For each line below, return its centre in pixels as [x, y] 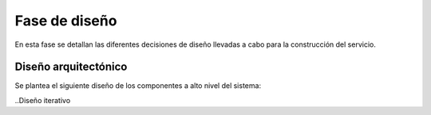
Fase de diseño [66, 21]
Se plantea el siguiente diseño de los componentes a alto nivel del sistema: [138, 86]
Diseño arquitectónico [71, 67]
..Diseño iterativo [43, 100]
